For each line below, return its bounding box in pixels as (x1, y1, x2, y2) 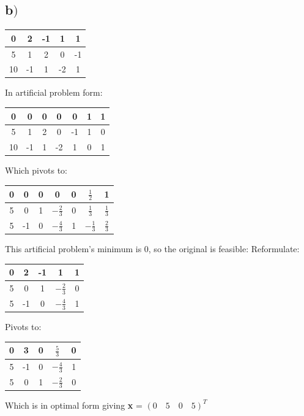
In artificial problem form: (5, 86, 103, 99)
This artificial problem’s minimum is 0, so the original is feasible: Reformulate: (5, 242, 300, 255)
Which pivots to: (5, 164, 67, 177)
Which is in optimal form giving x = (5, 398, 143, 411)
